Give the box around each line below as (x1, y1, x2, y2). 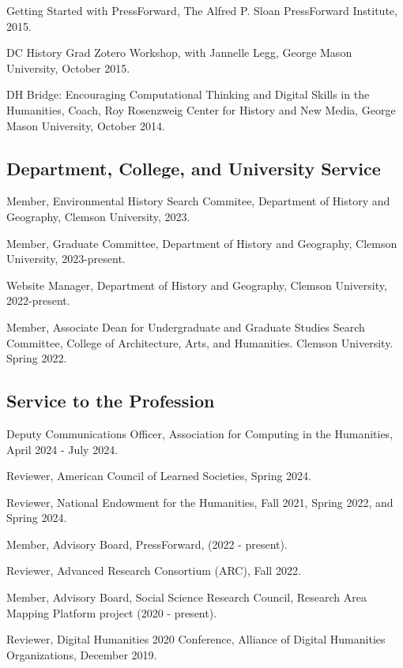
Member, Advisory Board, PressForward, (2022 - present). (6, 535, 288, 552)
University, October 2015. (6, 59, 130, 76)
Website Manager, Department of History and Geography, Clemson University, (6, 276, 387, 293)
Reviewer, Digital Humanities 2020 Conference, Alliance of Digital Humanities (6, 631, 386, 647)
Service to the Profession (6, 388, 215, 413)
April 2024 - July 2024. (6, 441, 119, 457)
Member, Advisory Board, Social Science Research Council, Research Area (6, 589, 367, 606)
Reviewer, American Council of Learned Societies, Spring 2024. (6, 467, 312, 484)
